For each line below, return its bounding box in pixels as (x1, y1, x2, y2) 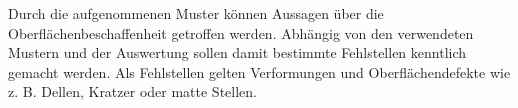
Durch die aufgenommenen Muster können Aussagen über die (8, 3, 384, 23)
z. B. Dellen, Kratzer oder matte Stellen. (8, 81, 257, 102)
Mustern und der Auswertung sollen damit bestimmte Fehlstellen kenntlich (8, 42, 467, 63)
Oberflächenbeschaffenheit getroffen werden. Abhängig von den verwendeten (8, 22, 474, 43)
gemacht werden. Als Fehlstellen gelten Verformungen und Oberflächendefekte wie (8, 61, 511, 82)
